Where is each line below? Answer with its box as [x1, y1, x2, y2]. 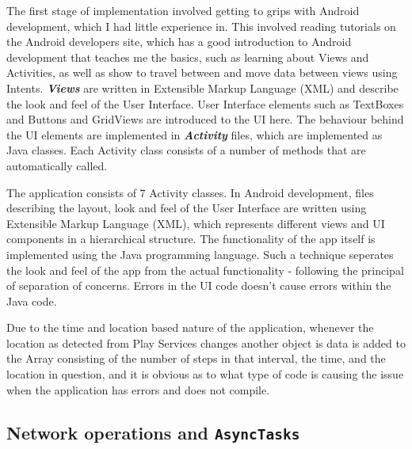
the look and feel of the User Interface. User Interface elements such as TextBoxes [6, 95, 404, 112]
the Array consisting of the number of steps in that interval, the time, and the [6, 350, 386, 367]
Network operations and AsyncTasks [6, 420, 300, 444]
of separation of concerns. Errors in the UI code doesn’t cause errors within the [6, 277, 391, 294]
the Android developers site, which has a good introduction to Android [6, 33, 352, 50]
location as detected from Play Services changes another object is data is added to [6, 334, 406, 351]
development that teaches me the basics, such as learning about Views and [6, 48, 369, 65]
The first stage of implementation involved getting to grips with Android [6, 2, 360, 18]
